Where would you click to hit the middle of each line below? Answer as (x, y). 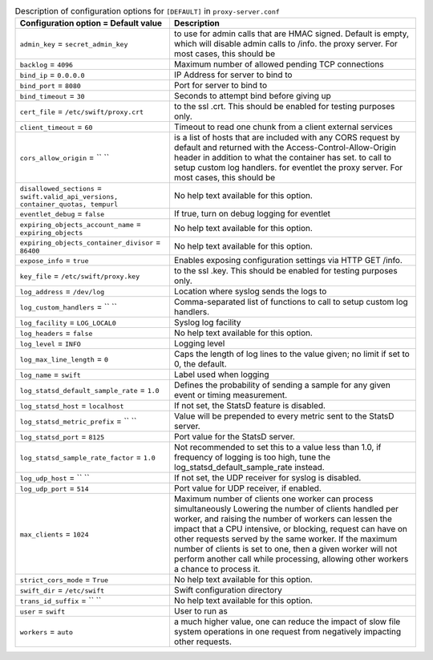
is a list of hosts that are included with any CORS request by (287, 138)
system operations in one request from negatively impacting (287, 632)
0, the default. (200, 364)
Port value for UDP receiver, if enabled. (248, 488)
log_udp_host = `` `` (55, 478)
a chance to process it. (217, 569)
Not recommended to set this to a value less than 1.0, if (277, 447)
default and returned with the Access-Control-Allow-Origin (285, 148)
